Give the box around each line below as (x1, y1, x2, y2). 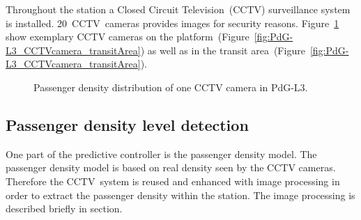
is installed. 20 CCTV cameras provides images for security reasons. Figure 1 (6, 15, 339, 30)
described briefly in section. (6, 201, 123, 216)
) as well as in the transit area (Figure (140, 42, 305, 57)
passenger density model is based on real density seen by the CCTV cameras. (6, 160, 336, 175)
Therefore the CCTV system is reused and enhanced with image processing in (6, 173, 340, 188)
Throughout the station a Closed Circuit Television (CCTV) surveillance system (6, 2, 351, 16)
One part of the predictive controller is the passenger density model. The (6, 146, 317, 161)
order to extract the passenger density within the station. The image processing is (6, 187, 355, 202)
